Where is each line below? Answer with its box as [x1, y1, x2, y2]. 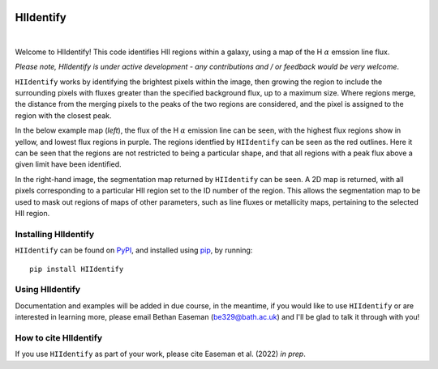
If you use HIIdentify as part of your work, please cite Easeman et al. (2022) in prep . [15, 349, 306, 359]
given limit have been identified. [15, 159, 122, 169]
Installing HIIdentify [15, 228, 95, 240]
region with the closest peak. [15, 110, 113, 121]
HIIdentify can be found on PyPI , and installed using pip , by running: [15, 245, 253, 255]
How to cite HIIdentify [15, 332, 103, 343]
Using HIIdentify [15, 284, 81, 295]
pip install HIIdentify [29, 264, 124, 274]
